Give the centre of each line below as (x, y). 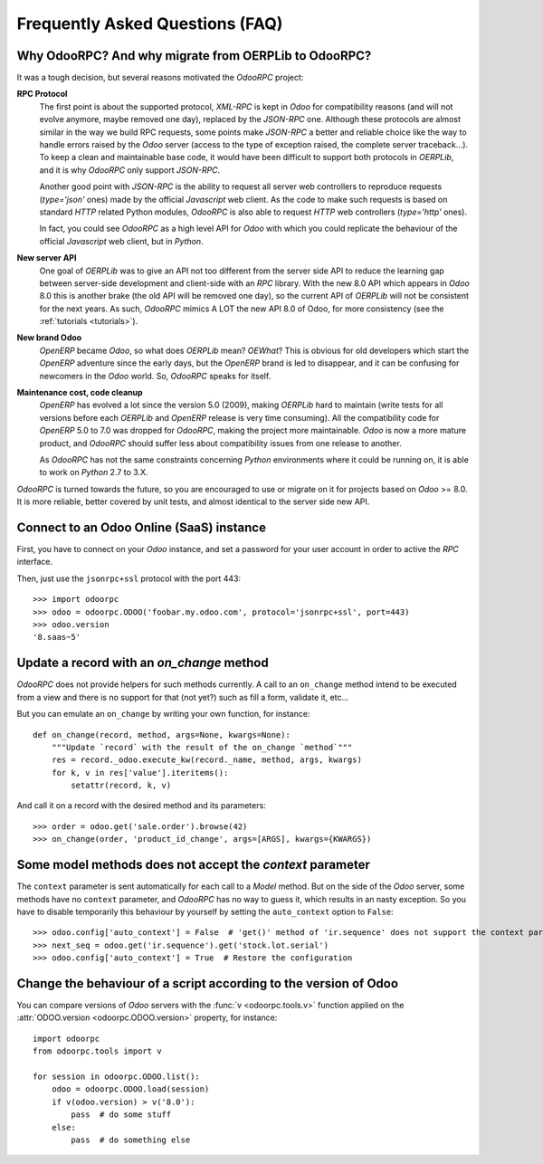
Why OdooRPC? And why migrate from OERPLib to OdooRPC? (194, 56)
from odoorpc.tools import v (97, 1051)
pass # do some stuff (121, 1115)
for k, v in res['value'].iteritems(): (140, 773)
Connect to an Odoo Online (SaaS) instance (142, 527)
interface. (35, 562)
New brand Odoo (49, 338)
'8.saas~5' (57, 637)
